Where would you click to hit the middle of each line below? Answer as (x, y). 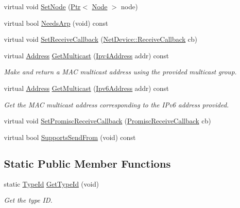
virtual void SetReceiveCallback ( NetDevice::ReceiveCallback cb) (101, 39)
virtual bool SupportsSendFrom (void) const (70, 137)
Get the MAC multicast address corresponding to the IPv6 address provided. (116, 104)
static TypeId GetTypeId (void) (51, 183)
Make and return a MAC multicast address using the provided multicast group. (120, 72)
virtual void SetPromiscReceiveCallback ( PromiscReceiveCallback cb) (108, 121)
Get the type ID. (28, 200)
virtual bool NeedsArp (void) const (56, 23)
